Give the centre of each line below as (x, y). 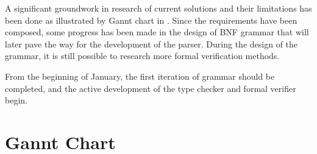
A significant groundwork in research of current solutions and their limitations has (158, 8)
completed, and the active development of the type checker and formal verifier (151, 88)
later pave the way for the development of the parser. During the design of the (151, 44)
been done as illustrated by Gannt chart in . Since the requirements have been (151, 20)
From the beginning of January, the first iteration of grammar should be (140, 76)
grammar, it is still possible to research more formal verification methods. (142, 56)
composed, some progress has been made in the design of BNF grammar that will (157, 32)
